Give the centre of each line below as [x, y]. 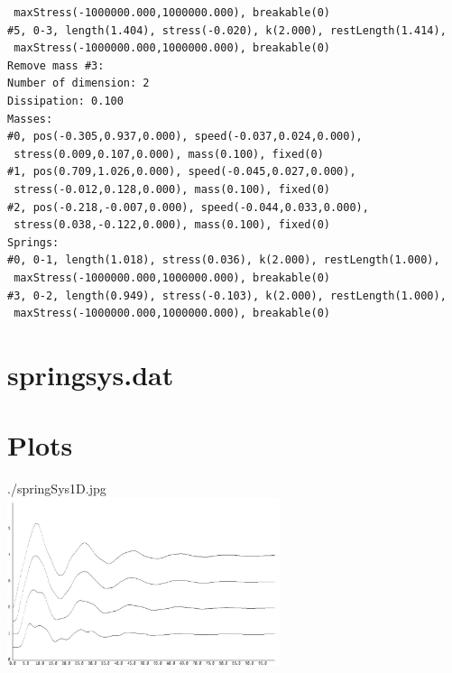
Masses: [30, 119]
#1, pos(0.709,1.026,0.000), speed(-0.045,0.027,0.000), [182, 172]
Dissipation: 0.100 [65, 101]
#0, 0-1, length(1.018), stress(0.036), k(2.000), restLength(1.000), [224, 260]
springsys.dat [91, 374]
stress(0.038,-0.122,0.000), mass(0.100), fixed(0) [172, 225]
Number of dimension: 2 [78, 83]
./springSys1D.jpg [57, 489]
